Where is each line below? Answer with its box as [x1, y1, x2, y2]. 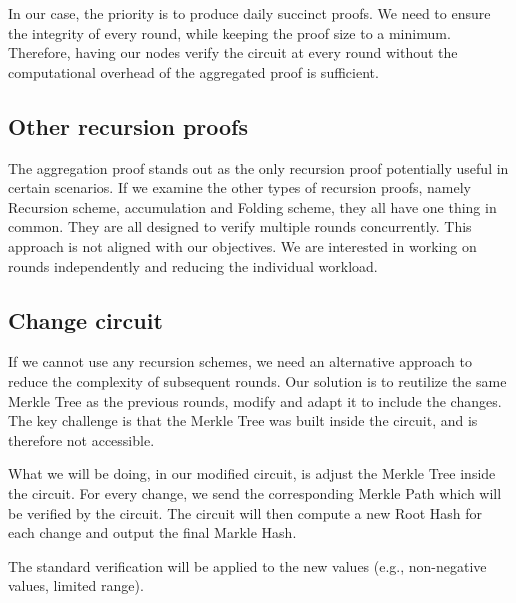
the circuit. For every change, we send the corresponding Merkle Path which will [8, 482, 502, 503]
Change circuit [8, 304, 163, 335]
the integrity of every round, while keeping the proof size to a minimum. [8, 22, 451, 43]
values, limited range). [8, 575, 144, 596]
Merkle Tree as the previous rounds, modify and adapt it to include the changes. [8, 390, 502, 411]
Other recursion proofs [8, 110, 249, 141]
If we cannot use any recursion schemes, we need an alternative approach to [8, 351, 472, 372]
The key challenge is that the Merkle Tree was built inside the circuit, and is [8, 410, 478, 431]
